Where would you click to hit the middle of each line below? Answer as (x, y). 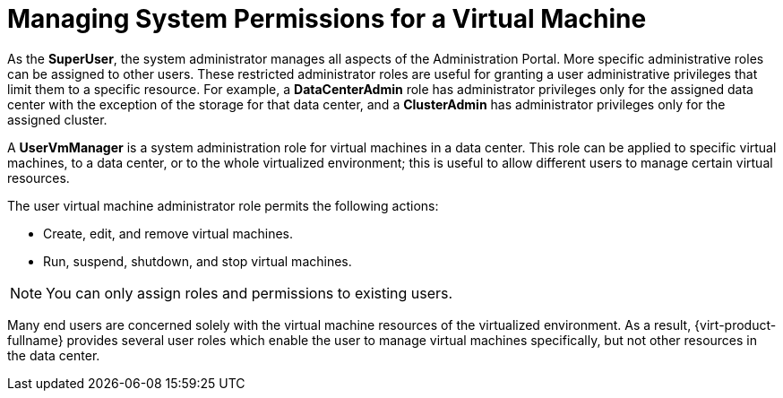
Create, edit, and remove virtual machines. (168, 233)
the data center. (54, 355)
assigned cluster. (57, 119)
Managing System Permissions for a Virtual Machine (327, 19)
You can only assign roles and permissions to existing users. (250, 293)
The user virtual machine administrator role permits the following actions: (223, 205)
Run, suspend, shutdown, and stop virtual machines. (198, 261)
